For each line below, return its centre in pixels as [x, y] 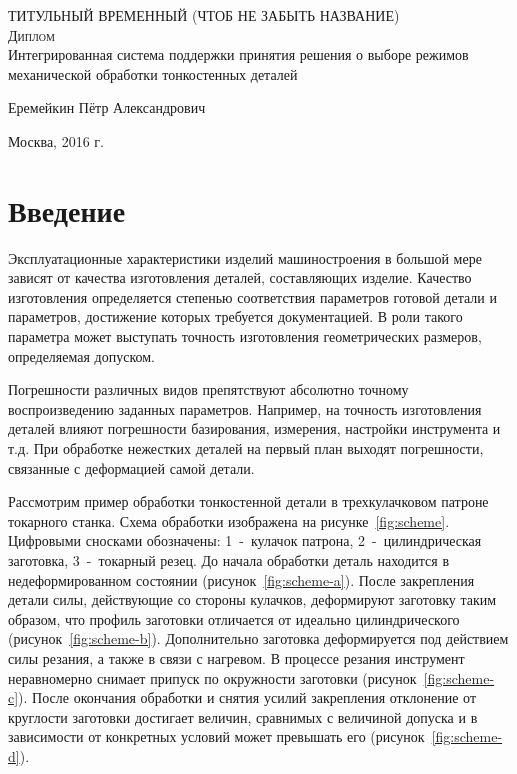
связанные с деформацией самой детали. [131, 467]
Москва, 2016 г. [56, 140]
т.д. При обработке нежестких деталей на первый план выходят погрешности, [246, 448]
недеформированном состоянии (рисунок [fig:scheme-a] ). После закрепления [241, 579]
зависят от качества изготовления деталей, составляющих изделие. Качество [240, 277]
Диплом [31, 34]
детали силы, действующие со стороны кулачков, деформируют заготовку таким [252, 599]
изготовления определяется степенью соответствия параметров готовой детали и [252, 296]
